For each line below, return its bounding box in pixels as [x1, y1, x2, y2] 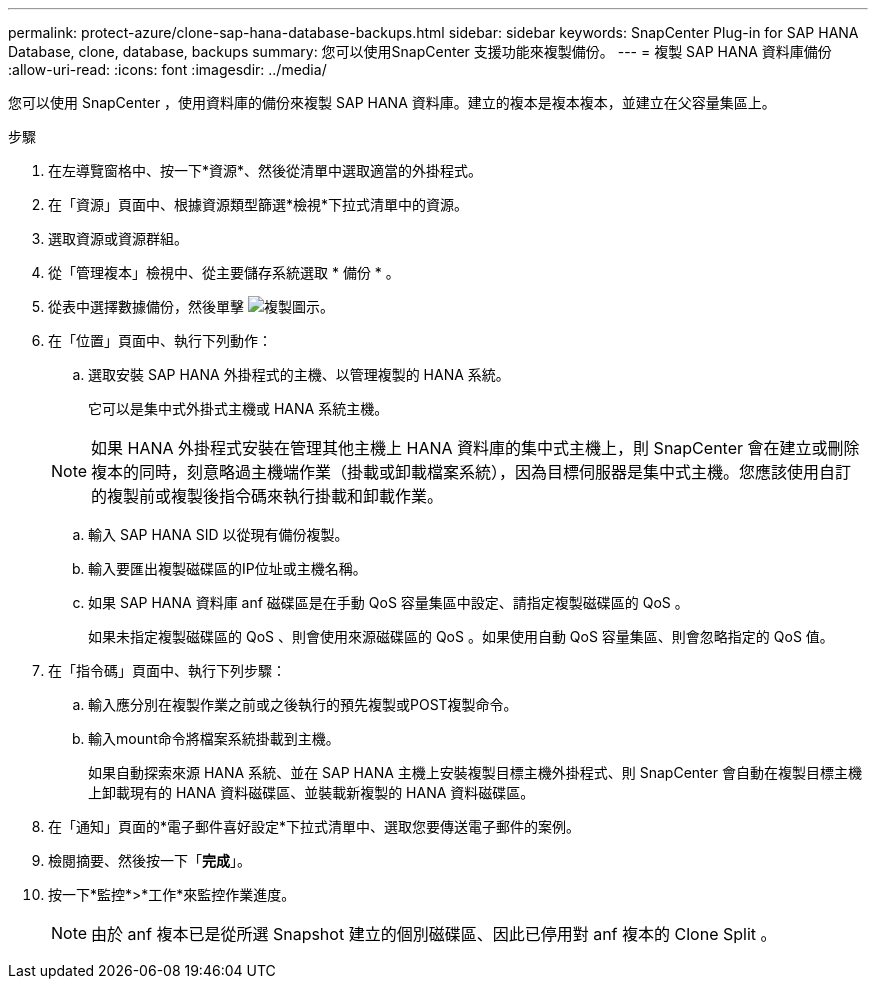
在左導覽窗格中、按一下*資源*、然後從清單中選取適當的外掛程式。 [48, 162, 483, 179]
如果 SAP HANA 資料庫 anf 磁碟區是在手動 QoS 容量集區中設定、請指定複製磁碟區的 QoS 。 [88, 594, 689, 611]
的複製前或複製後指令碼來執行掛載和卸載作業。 [91, 486, 444, 506]
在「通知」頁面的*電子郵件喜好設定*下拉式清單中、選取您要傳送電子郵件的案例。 [48, 818, 581, 835]
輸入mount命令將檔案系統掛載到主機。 [88, 730, 340, 747]
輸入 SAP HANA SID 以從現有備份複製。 [88, 526, 349, 543]
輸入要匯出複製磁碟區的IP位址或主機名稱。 [88, 560, 367, 577]
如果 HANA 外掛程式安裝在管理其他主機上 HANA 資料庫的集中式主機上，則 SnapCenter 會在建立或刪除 [91, 438, 860, 458]
